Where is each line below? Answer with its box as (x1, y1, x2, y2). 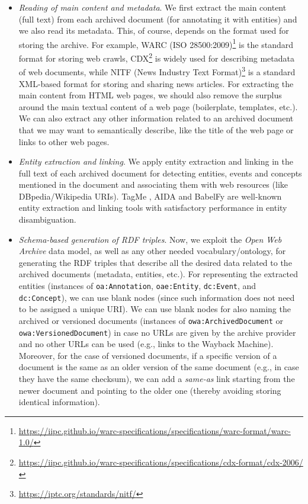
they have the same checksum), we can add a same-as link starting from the (18, 373, 295, 385)
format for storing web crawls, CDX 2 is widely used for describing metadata (18, 50, 294, 64)
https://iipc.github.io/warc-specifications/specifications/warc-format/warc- (18, 424, 291, 436)
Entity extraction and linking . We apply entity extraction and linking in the (18, 155, 293, 168)
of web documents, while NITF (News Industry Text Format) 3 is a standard (18, 64, 296, 78)
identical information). (18, 396, 100, 408)
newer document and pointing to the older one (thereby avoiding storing (18, 384, 281, 396)
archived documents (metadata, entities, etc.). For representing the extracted (18, 268, 298, 280)
